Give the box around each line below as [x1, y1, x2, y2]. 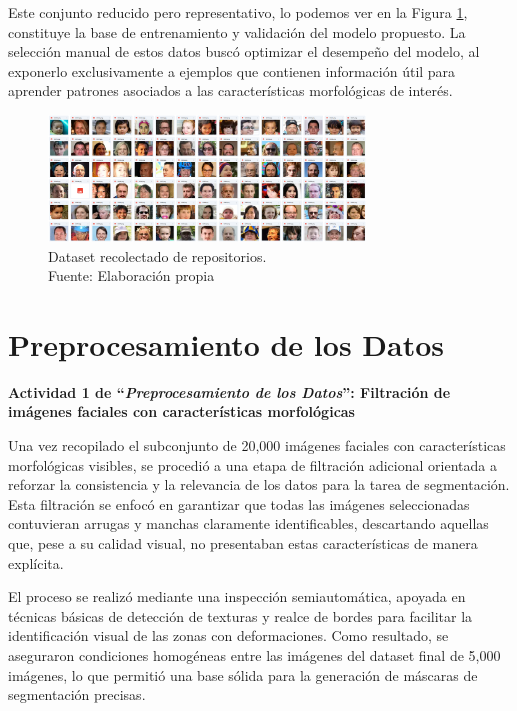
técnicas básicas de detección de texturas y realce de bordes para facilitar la [8, 605, 473, 626]
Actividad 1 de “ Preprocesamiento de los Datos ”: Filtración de [8, 381, 451, 402]
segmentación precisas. [8, 684, 146, 705]
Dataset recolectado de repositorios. [48, 245, 267, 266]
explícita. [8, 552, 64, 573]
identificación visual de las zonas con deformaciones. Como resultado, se [8, 625, 449, 646]
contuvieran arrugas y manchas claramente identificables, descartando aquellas [8, 513, 489, 534]
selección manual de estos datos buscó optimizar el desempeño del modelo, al [8, 41, 480, 62]
